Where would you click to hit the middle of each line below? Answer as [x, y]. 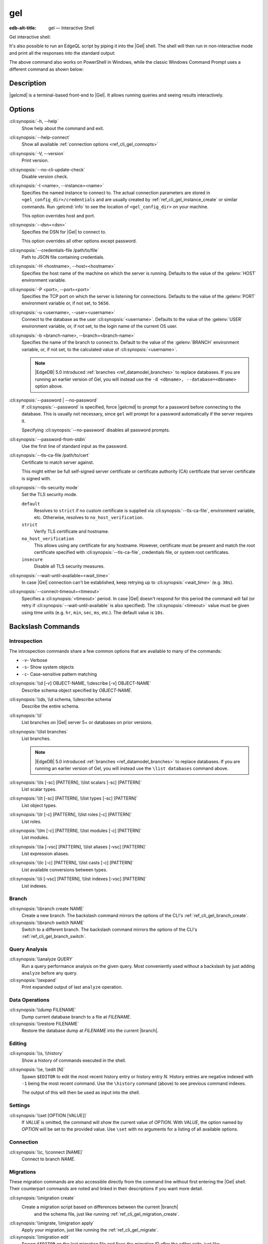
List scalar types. [39, 789]
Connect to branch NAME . [48, 1159]
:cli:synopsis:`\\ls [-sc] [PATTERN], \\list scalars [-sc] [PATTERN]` [75, 782]
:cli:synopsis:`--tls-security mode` [44, 487]
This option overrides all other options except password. [79, 241]
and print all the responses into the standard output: [62, 53]
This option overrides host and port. [58, 216]
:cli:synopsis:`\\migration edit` [39, 1237]
